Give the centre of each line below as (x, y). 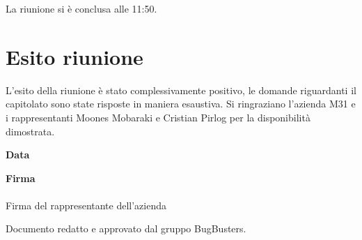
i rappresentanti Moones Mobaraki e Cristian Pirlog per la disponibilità (158, 117)
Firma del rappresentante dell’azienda (86, 205)
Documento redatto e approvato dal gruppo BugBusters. (126, 228)
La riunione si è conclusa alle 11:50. (81, 8)
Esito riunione (74, 56)
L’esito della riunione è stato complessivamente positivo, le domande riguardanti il (181, 90)
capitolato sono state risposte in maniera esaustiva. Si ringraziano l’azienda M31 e (181, 104)
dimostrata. (30, 131)
